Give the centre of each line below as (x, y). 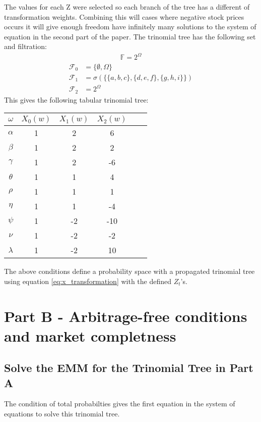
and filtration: (25, 46)
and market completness (90, 335)
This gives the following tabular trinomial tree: (76, 99)
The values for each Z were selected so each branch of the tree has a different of (127, 7)
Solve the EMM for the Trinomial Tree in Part (129, 368)
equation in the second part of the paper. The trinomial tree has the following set (130, 36)
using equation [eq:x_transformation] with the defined (88, 281)
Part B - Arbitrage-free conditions (126, 316)
